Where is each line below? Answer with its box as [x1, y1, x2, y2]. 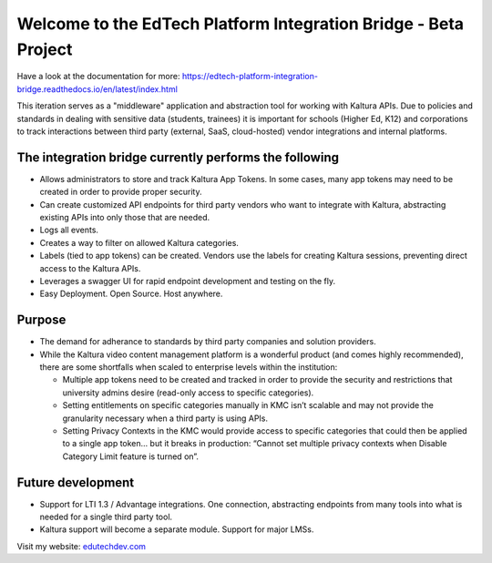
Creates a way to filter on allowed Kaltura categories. [39, 237, 239, 248]
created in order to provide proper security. [39, 187, 202, 198]
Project [16, 39, 73, 59]
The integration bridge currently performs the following [16, 149, 339, 165]
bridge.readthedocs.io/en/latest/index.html [16, 83, 178, 95]
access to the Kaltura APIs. [39, 262, 141, 273]
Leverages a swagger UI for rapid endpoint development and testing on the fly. [39, 275, 336, 286]
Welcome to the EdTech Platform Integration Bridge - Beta [16, 14, 465, 34]
